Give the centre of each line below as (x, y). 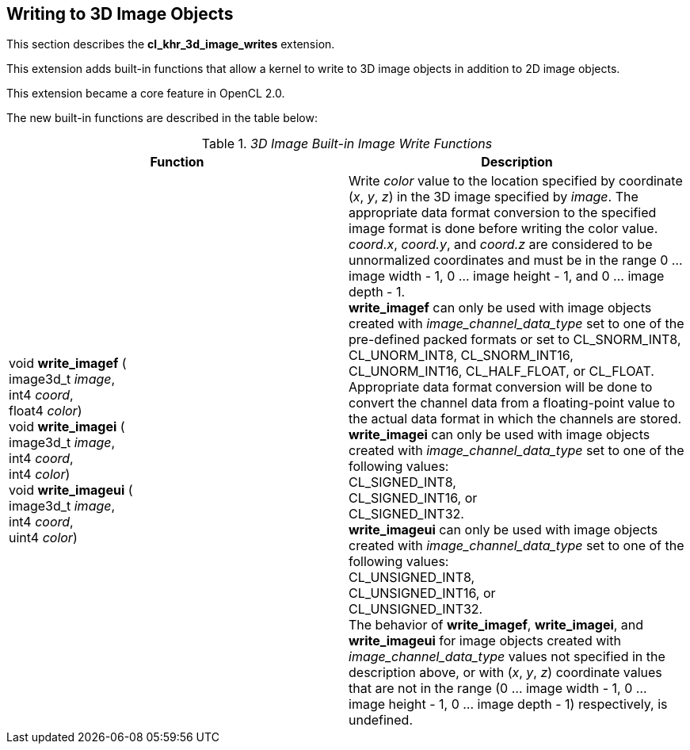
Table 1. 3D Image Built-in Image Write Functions (347, 144)
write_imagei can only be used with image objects (499, 435)
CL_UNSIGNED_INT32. (416, 609)
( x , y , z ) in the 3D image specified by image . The (494, 197)
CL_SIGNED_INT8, (402, 482)
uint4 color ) (43, 538)
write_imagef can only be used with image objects (500, 308)
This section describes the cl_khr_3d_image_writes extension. (171, 44)
